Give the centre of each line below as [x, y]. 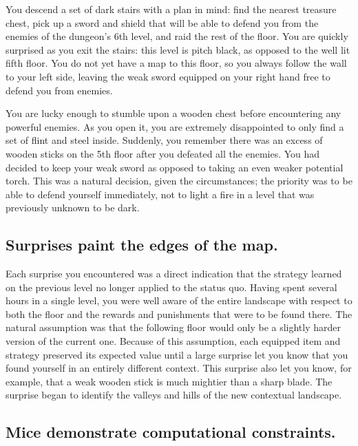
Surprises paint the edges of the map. [142, 245]
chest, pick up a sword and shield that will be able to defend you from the [162, 22]
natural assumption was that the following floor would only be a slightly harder [173, 327]
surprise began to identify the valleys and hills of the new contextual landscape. [174, 395]
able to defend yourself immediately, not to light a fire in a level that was [160, 194]
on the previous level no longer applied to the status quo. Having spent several [171, 287]
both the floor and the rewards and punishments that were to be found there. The [179, 314]
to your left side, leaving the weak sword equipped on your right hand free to [168, 76]
